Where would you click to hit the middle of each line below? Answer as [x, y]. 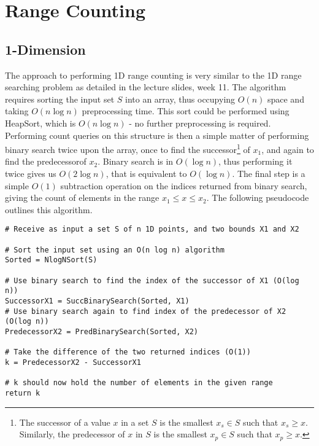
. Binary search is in [136, 161]
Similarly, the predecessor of [72, 434]
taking [17, 111]
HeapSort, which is [40, 123]
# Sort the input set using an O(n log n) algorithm [115, 250]
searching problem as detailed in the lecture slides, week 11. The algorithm [146, 87]
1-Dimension [45, 49]
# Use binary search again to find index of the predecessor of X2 [146, 311]
